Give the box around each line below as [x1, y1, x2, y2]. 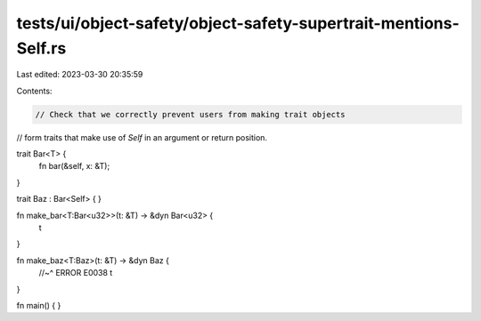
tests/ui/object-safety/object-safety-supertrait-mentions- [16, 13, 461, 33]
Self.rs [16, 38, 67, 58]
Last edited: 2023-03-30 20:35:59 [16, 69, 143, 80]
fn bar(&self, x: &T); [38, 161, 110, 172]
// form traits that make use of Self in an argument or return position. [16, 132, 267, 142]
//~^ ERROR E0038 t [38, 268, 113, 278]
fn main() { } [16, 301, 61, 310]
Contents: [16, 85, 53, 96]
